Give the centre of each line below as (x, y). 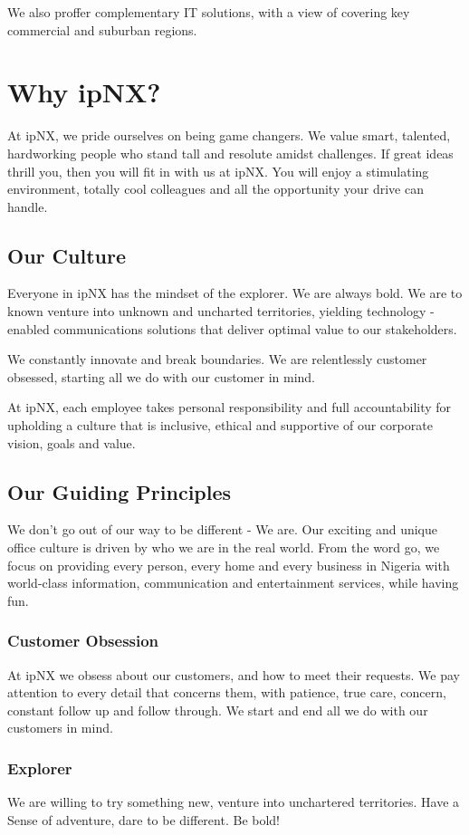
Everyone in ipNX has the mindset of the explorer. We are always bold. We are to (235, 293)
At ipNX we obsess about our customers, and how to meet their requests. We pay (234, 674)
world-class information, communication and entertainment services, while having (233, 583)
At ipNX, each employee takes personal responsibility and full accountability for (230, 407)
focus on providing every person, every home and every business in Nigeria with (229, 565)
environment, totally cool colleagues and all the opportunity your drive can (215, 189)
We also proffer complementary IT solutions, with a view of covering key (209, 12)
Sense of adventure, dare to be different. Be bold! (144, 819)
